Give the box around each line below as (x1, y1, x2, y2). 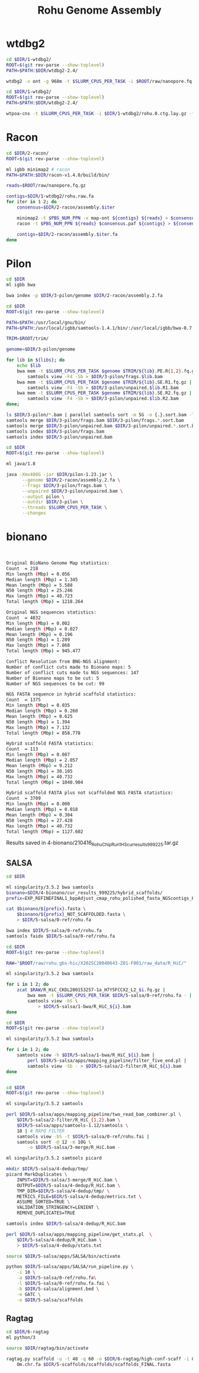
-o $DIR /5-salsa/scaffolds (17, 1297, 84, 1303)
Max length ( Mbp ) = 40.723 (6, 593, 73, 599)
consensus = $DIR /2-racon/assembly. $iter (17, 205, 115, 210)
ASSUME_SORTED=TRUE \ (17, 1199, 70, 1205)
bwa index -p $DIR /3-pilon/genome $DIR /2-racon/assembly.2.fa (6, 293, 163, 299)
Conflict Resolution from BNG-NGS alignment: (6, 659, 120, 665)
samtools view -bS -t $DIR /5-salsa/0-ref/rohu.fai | (17, 1133, 150, 1139)
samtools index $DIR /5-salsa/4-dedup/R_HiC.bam (6, 1221, 126, 1227)
